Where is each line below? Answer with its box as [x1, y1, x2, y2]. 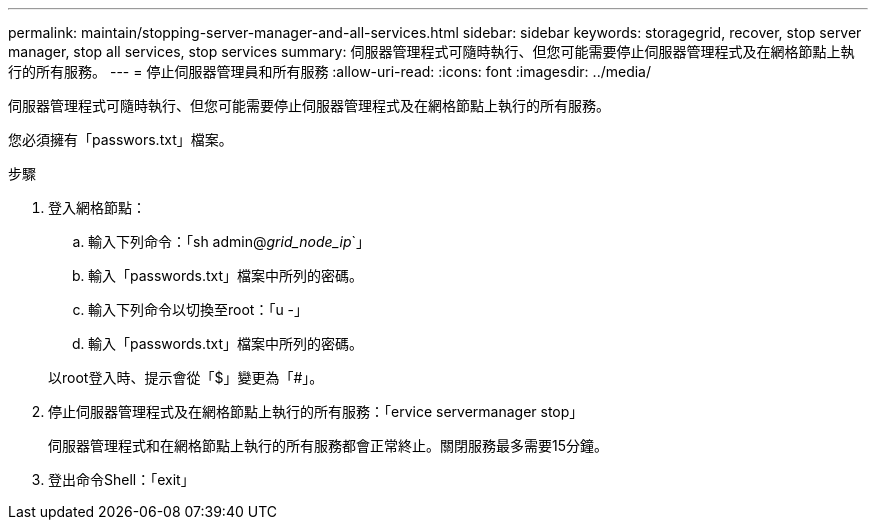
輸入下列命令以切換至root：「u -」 [88, 301, 309, 318]
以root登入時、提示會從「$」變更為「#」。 [48, 369, 324, 386]
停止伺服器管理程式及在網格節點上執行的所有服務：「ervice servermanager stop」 [48, 403, 584, 420]
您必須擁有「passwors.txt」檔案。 [8, 131, 233, 148]
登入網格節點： [48, 199, 146, 216]
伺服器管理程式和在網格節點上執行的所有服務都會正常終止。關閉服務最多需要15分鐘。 [48, 437, 608, 454]
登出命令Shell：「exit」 [48, 471, 195, 488]
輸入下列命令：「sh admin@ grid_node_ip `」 [88, 233, 371, 250]
